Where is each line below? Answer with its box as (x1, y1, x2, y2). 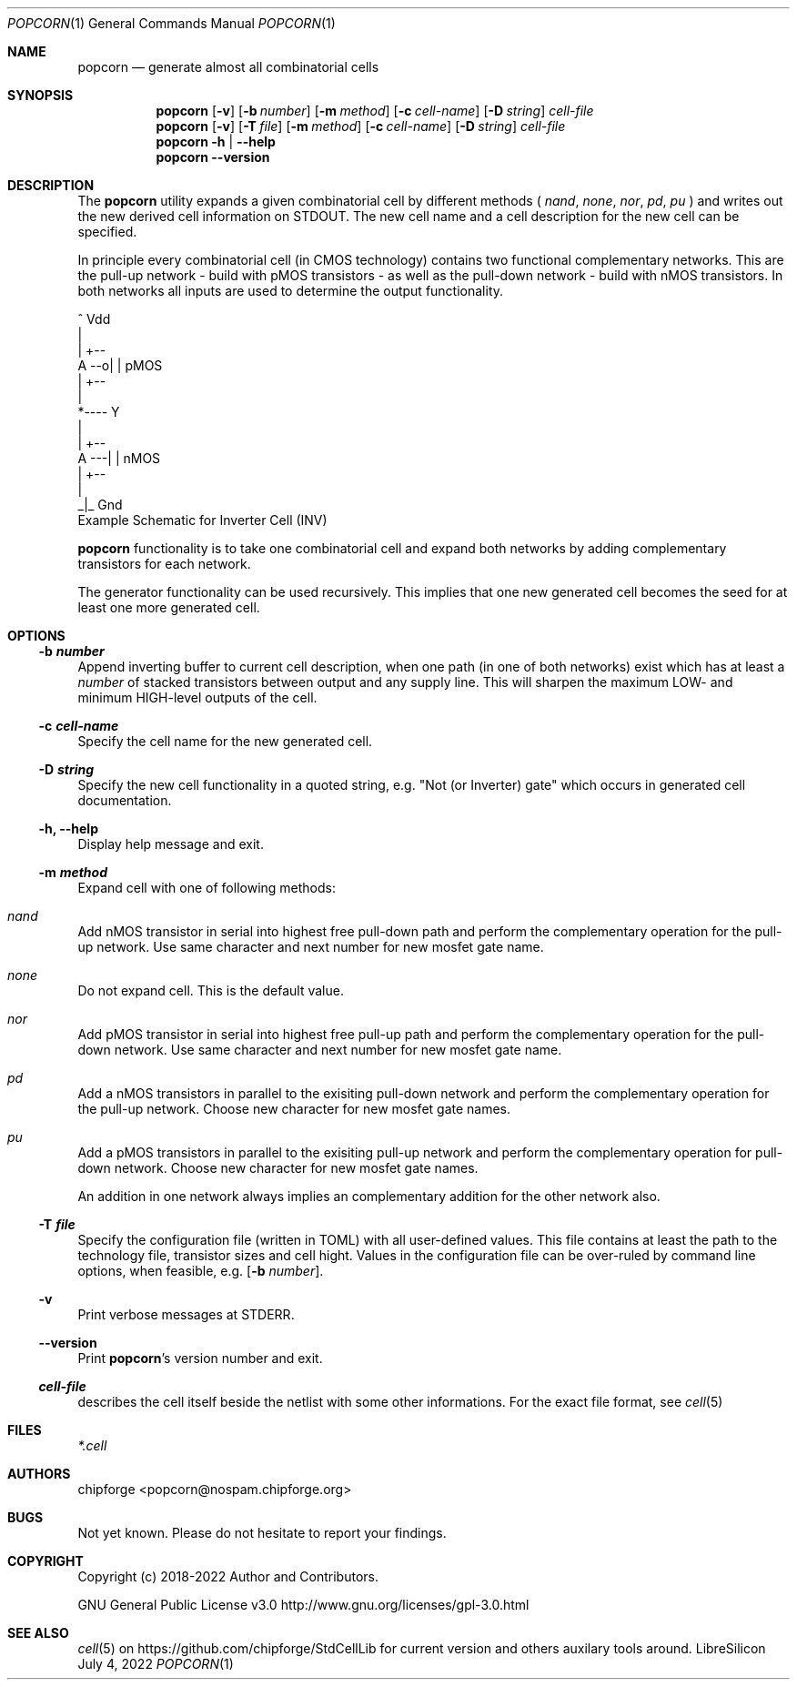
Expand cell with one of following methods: (77, 880, 337, 895)
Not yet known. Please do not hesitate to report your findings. (77, 1525, 447, 1541)
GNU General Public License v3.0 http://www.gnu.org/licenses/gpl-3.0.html (77, 1597, 530, 1612)
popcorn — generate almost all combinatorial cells (77, 59, 379, 75)
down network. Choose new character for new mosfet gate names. (77, 1160, 479, 1176)
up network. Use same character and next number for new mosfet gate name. (77, 939, 544, 955)
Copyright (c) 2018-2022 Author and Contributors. (77, 1569, 378, 1584)
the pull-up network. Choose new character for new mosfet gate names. (77, 1101, 511, 1116)
